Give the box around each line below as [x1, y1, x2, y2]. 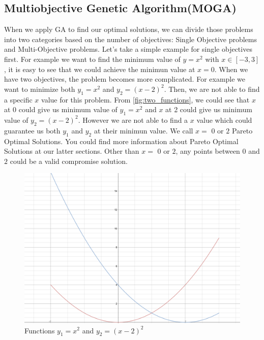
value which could [196, 114, 252, 125]
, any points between [175, 146, 240, 156]
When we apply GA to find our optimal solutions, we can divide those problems [4, 24, 253, 35]
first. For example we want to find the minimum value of [4, 53, 181, 64]
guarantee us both [4, 125, 61, 135]
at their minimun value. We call [94, 125, 193, 135]
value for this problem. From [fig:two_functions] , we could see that [41, 94, 250, 105]
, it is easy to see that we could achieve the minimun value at [4, 63, 195, 74]
